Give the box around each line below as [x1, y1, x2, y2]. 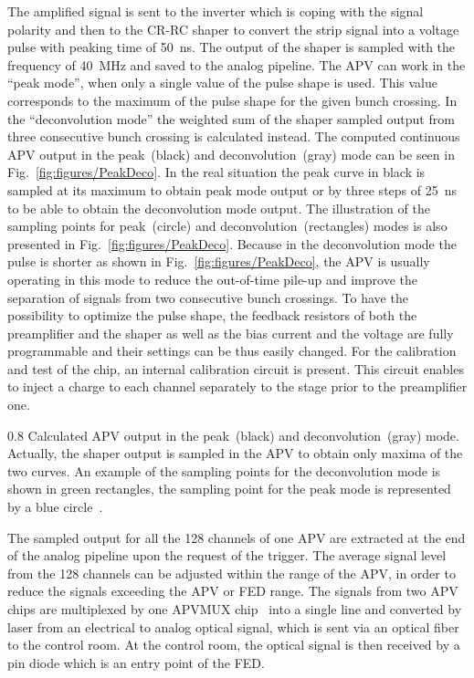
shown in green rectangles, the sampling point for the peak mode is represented [7, 479, 451, 498]
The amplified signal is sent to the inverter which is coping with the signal [7, 2, 424, 20]
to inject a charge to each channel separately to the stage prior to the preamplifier [7, 377, 468, 396]
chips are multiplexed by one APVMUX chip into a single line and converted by [7, 600, 462, 618]
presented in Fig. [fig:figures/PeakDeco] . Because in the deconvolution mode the [7, 234, 457, 253]
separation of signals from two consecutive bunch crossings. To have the [7, 287, 408, 307]
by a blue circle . [7, 497, 103, 516]
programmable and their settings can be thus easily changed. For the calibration [7, 341, 457, 360]
